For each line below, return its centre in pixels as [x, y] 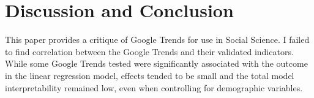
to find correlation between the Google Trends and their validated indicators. [149, 51]
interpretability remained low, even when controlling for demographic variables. [154, 87]
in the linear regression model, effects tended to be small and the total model [150, 75]
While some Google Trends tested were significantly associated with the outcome [156, 63]
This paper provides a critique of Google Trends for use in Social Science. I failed [157, 40]
